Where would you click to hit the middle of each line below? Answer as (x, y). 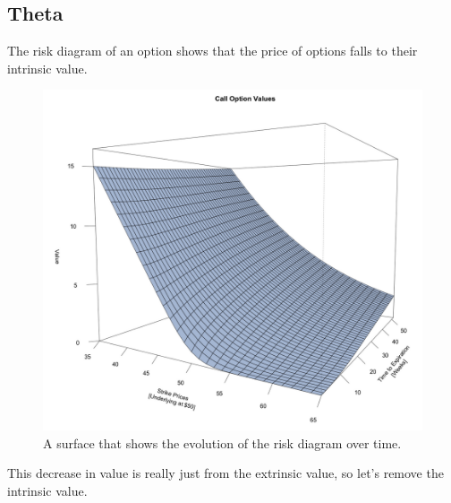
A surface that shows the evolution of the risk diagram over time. (222, 442)
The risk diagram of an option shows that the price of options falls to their (213, 51)
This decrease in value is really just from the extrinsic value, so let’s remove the (225, 473)
